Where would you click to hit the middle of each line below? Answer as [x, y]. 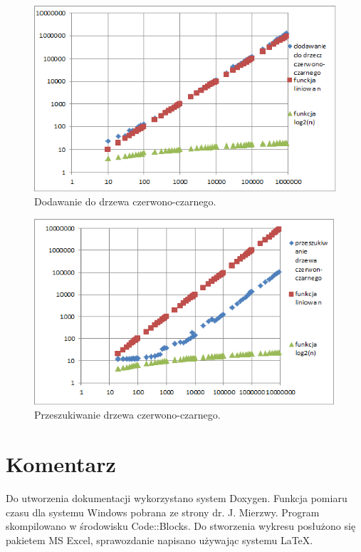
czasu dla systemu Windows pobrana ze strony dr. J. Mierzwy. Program [163, 512]
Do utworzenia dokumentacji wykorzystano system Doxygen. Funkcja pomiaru [177, 498]
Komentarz [61, 464]
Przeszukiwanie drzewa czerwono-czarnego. [127, 415]
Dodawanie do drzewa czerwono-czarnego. [125, 201]
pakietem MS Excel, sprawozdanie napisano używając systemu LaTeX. [159, 540]
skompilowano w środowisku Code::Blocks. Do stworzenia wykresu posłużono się [181, 526]
